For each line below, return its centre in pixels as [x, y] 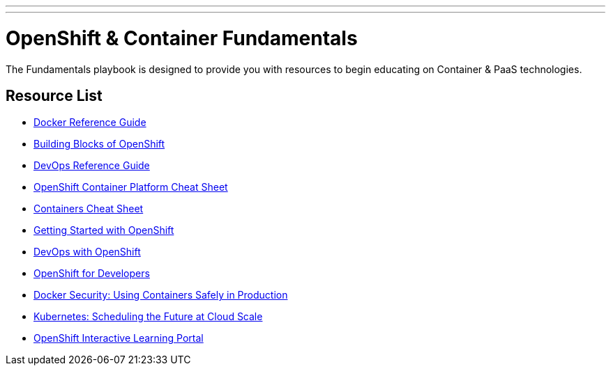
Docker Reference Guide [90, 123]
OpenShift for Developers [92, 274]
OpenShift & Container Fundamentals [182, 38]
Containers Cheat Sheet [89, 209]
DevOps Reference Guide [92, 166]
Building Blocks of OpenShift [99, 144]
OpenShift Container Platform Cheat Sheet [131, 187]
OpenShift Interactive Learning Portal [119, 338]
